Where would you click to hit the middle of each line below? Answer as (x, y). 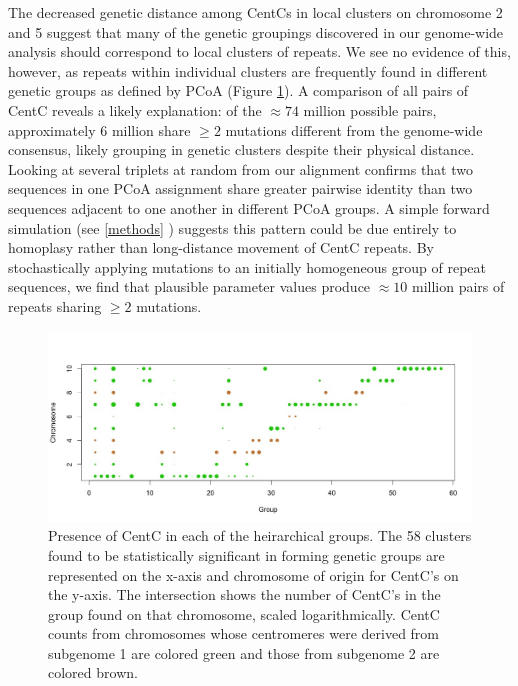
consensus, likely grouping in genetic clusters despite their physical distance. (241, 149)
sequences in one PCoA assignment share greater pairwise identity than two (240, 188)
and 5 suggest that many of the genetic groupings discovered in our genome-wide (256, 31)
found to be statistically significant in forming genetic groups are (246, 554)
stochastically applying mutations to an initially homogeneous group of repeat (247, 266)
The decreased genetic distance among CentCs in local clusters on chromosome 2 (255, 12)
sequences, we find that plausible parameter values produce (189, 286)
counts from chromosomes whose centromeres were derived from (244, 633)
